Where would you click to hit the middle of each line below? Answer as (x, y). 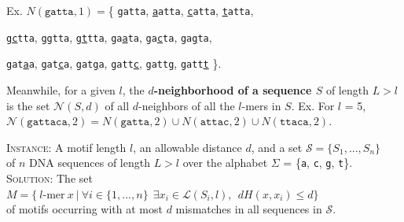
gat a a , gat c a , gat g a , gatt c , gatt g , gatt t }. (114, 63)
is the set (28, 105)
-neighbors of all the (187, 105)
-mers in (261, 105)
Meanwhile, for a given (61, 89)
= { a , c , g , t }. (318, 163)
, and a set (277, 147)
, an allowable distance (187, 147)
